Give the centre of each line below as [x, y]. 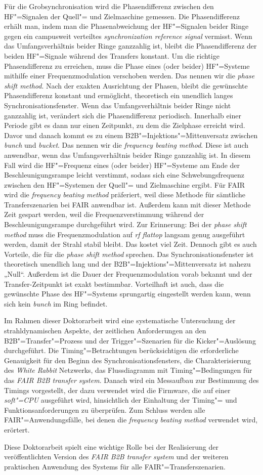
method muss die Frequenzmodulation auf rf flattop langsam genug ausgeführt [125, 234]
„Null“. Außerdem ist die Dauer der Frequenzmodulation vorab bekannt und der [128, 274]
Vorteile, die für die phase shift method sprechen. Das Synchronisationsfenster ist [129, 254]
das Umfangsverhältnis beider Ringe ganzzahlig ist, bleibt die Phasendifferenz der [130, 46]
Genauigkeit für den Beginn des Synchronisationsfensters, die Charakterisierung [127, 360]
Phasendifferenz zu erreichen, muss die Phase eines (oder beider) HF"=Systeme [127, 66]
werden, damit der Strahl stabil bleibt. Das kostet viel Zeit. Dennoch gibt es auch [130, 244]
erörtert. [17, 429]
